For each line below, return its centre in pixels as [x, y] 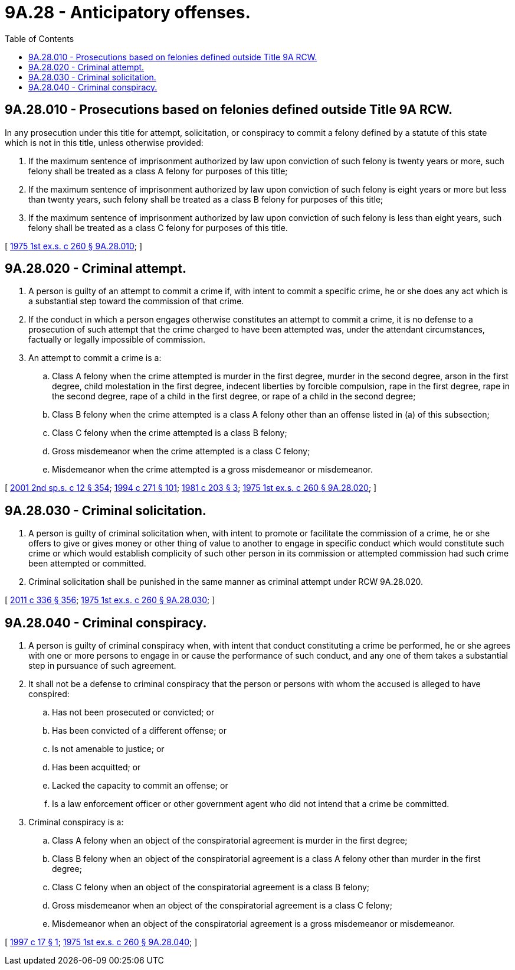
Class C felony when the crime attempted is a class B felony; [170, 433]
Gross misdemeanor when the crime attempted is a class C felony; [181, 451]
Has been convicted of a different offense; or [139, 731]
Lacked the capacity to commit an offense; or [140, 786]
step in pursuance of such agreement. [102, 666]
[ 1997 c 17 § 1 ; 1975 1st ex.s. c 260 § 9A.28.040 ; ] [101, 942]
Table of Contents [40, 38]
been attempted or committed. [87, 564]
